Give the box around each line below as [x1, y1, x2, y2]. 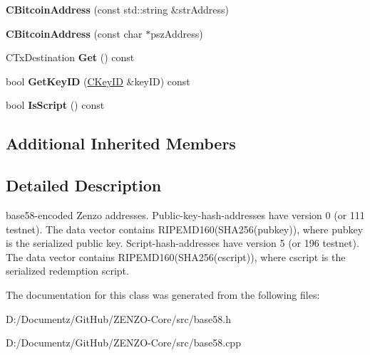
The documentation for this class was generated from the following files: [6, 287, 320, 302]
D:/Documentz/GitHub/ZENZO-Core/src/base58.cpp [6, 335, 241, 350]
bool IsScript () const [6, 97, 105, 112]
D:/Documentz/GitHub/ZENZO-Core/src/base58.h [6, 311, 231, 326]
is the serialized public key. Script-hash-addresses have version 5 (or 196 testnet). [6, 235, 359, 250]
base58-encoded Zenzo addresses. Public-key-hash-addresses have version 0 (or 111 [6, 207, 365, 222]
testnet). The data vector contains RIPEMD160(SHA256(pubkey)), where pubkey [6, 221, 364, 236]
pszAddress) [150, 26, 203, 41]
